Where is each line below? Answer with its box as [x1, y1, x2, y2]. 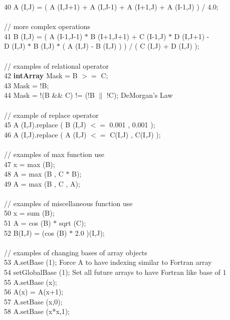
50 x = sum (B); [4, 208, 55, 218]
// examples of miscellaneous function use [4, 198, 133, 208]
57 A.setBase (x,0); [4, 296, 63, 306]
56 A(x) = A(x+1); [4, 286, 64, 297]
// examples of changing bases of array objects [4, 247, 147, 257]
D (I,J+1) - [174, 31, 209, 41]
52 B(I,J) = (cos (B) [4, 227, 67, 238]
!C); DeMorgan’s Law [106, 90, 173, 100]
